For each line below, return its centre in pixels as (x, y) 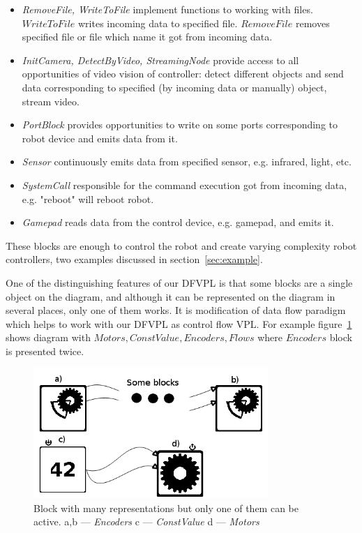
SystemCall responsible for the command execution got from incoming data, (184, 185)
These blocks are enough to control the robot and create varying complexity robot (181, 245)
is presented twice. (45, 351)
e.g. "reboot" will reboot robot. (88, 198)
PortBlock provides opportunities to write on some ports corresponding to (180, 125)
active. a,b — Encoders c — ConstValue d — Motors (146, 521)
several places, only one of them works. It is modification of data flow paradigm (176, 310)
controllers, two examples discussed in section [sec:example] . (134, 259)
